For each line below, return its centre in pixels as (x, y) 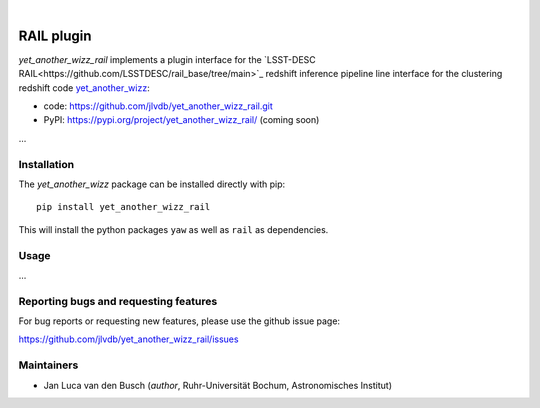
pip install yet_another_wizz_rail (123, 207)
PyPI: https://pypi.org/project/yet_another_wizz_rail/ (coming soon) (181, 120)
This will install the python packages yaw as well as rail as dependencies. (173, 229)
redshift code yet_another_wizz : (84, 87)
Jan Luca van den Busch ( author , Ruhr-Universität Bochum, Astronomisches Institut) (218, 385)
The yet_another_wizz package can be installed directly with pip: (152, 184)
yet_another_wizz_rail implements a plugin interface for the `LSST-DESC (167, 59)
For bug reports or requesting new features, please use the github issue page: (179, 321)
